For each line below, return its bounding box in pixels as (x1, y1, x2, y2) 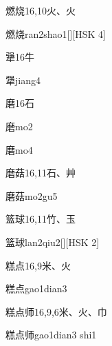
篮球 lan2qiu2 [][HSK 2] (5, 234, 100, 249)
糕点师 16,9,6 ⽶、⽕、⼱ (5, 304, 107, 318)
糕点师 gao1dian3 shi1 (5, 327, 97, 342)
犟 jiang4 (5, 72, 41, 87)
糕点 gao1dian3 (5, 281, 67, 296)
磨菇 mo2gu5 (5, 188, 58, 203)
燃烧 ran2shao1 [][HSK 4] (5, 26, 106, 41)
